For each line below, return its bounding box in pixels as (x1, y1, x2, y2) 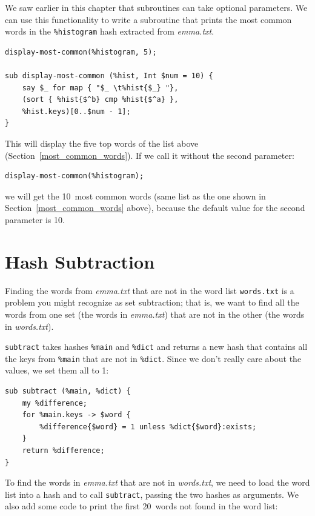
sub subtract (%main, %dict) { (5, 387, 131, 396)
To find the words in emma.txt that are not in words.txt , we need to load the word (5, 476, 310, 489)
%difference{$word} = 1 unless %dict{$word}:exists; (39, 422, 257, 431)
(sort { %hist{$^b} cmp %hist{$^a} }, (22, 95, 179, 104)
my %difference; (22, 398, 88, 407)
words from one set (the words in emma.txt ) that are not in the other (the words (5, 307, 305, 320)
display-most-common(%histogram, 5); (5, 47, 157, 56)
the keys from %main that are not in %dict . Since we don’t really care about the (5, 352, 302, 364)
